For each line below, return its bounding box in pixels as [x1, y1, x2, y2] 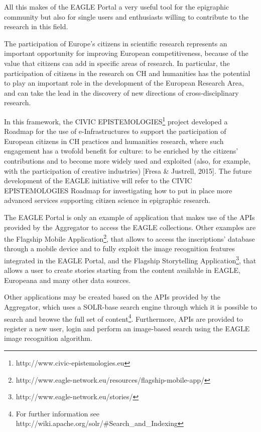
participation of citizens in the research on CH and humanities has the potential [4, 67, 250, 78]
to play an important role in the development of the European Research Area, [4, 78, 244, 88]
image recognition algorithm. [4, 333, 92, 343]
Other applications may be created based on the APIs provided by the [4, 292, 221, 302]
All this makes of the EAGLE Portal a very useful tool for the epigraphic [4, 2, 229, 12]
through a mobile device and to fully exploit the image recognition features [4, 243, 235, 254]
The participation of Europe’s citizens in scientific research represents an [4, 38, 227, 48]
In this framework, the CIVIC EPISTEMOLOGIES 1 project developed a [4, 114, 228, 126]
